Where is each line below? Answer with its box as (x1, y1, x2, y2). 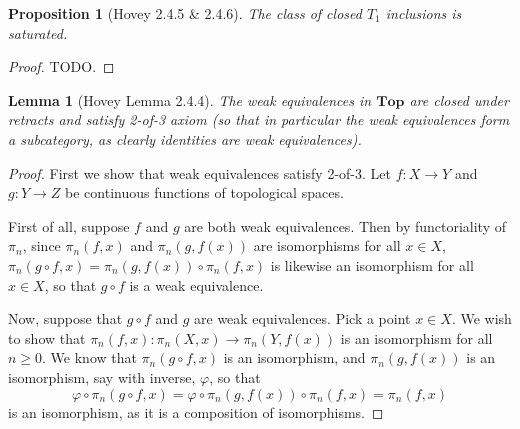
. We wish (451, 308, 512, 329)
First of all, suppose (8, 215, 130, 236)
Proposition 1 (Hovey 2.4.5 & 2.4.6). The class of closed (8, 3, 362, 23)
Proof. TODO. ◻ (8, 56, 115, 77)
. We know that (42, 347, 137, 368)
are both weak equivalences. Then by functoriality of (184, 215, 506, 236)
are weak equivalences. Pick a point (194, 308, 411, 329)
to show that (8, 327, 86, 348)
